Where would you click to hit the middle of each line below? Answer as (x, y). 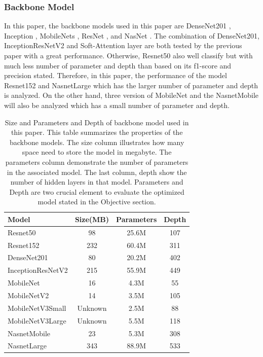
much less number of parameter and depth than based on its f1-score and (118, 65)
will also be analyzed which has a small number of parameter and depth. (117, 105)
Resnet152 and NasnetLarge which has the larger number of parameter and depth (131, 85)
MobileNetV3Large (37, 320)
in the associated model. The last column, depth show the (97, 172)
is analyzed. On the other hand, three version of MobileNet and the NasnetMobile (131, 95)
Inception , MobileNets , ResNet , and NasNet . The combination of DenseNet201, (132, 35)
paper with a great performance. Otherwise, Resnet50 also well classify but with (128, 55)
